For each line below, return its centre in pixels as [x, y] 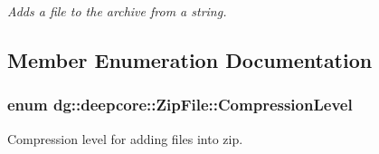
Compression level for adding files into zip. [125, 138]
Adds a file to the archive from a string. [117, 11]
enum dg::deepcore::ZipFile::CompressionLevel [180, 105]
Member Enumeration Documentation [190, 59]
